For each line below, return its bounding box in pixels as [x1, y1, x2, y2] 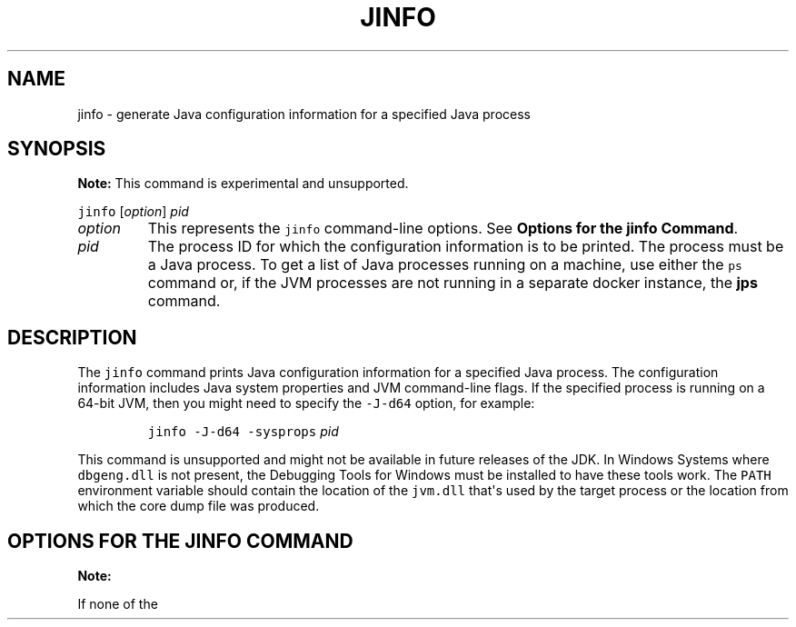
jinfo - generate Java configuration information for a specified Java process [77, 105, 531, 122]
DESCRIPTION [7, 325, 137, 349]
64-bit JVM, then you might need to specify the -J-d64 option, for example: [77, 395, 535, 412]
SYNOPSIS [7, 137, 106, 161]
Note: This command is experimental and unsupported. [77, 175, 409, 192]
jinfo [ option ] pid [77, 204, 189, 220]
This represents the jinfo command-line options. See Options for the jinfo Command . [147, 219, 739, 238]
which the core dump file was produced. [77, 498, 320, 514]
